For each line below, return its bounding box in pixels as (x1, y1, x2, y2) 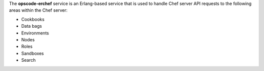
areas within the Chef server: (9, 7, 68, 13)
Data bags (21, 23, 42, 29)
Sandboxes (21, 50, 44, 56)
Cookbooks (21, 16, 45, 22)
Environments (21, 30, 49, 36)
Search (21, 57, 36, 63)
